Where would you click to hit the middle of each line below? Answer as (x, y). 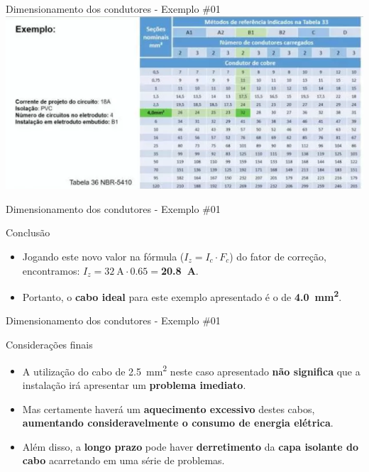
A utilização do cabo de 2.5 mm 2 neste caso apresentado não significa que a (191, 370)
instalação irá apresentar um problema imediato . (134, 384)
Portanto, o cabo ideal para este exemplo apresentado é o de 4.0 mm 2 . (182, 296)
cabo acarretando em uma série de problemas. (123, 460)
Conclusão (28, 232)
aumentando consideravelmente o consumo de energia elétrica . (178, 423)
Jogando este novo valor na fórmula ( (103, 257)
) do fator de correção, (278, 257)
